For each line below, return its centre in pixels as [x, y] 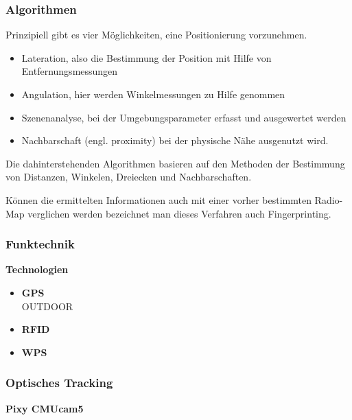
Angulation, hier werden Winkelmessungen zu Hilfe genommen [153, 94]
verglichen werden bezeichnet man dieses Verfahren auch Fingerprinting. [179, 213]
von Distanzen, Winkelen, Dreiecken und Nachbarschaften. [129, 177]
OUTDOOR [47, 306]
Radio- [329, 199]
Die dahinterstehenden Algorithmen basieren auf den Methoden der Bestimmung [175, 163]
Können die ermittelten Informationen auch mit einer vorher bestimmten [159, 199]
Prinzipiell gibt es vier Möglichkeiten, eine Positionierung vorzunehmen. [156, 35]
